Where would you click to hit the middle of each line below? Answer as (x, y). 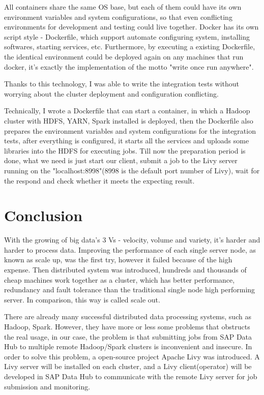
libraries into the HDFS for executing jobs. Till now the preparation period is (125, 150)
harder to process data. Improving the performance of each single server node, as (130, 249)
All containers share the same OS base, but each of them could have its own (123, 7)
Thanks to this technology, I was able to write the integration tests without (122, 84)
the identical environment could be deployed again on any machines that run (124, 56)
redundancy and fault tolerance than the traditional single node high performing (130, 290)
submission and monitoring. (47, 386)
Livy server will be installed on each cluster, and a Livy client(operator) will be (128, 366)
